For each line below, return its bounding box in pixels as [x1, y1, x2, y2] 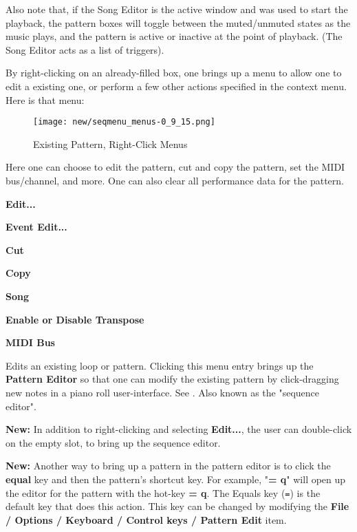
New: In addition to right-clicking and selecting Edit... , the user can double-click [6, 422, 352, 436]
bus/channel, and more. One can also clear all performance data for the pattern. [6, 173, 344, 187]
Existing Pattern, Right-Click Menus [33, 136, 188, 151]
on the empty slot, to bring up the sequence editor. [6, 435, 221, 449]
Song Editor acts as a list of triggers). [6, 42, 164, 56]
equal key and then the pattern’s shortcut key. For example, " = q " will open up [6, 471, 346, 486]
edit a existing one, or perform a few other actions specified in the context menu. [6, 78, 347, 93]
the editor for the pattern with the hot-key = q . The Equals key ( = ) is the [6, 485, 321, 500]
